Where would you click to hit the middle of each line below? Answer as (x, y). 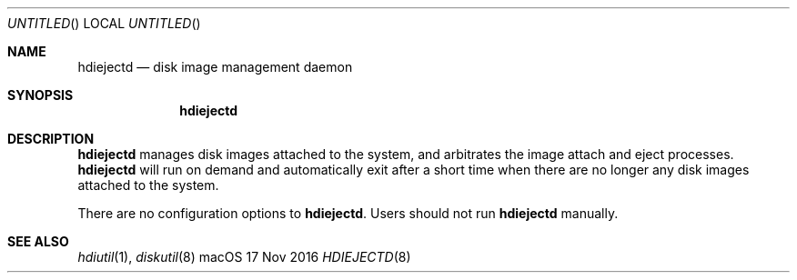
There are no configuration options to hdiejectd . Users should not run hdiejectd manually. (348, 213)
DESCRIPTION (51, 139)
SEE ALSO (38, 241)
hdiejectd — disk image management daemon (215, 67)
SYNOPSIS (40, 95)
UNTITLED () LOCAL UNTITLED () (104, 23)
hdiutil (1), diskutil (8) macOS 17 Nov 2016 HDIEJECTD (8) (244, 257)
